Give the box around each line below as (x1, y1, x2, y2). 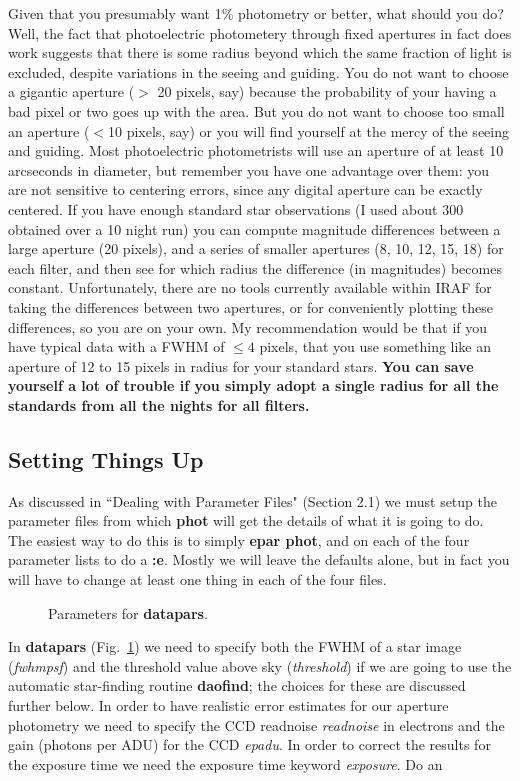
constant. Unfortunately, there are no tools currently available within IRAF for (8, 277, 492, 298)
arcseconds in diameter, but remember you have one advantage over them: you (8, 159, 489, 180)
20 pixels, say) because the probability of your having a (157, 81, 497, 102)
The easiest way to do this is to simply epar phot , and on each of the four (8, 529, 470, 550)
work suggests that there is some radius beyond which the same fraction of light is (8, 42, 512, 63)
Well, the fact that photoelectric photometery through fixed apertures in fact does (8, 22, 512, 43)
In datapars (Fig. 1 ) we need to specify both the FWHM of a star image (8, 636, 462, 657)
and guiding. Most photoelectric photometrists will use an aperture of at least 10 (8, 140, 504, 161)
